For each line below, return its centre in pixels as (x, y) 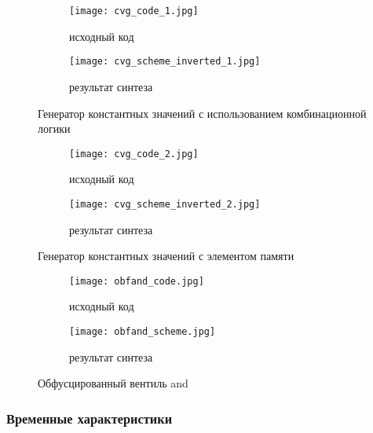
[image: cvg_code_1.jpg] (134, 11)
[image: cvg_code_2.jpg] (134, 154)
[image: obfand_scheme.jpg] (143, 332)
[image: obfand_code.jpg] (137, 281)
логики (54, 128)
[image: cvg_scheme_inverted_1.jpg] (165, 62)
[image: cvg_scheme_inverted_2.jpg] (165, 204)
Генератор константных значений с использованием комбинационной (202, 113)
